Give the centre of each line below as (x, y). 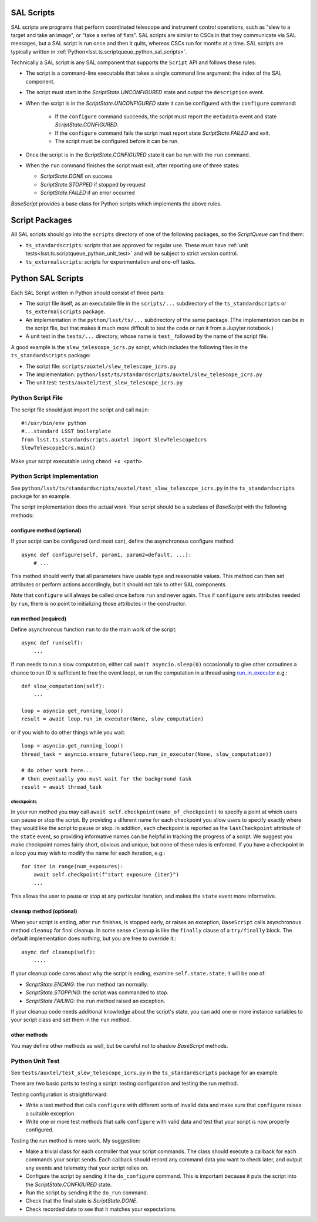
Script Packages (42, 220)
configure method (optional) (46, 530)
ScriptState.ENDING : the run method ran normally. (87, 984)
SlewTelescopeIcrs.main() (59, 448)
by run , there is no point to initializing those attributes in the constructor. (99, 603)
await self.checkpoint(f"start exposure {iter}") (106, 875)
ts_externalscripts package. (65, 311)
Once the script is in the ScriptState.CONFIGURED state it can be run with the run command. (138, 155)
